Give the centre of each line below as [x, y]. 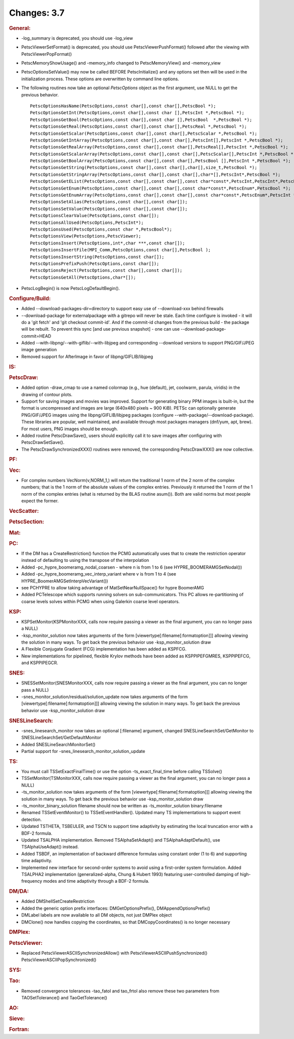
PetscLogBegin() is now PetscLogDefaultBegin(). [71, 289]
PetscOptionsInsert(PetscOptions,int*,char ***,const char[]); [108, 243]
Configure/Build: [30, 298]
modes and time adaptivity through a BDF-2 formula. [96, 881]
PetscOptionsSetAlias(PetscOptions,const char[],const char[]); [109, 202]
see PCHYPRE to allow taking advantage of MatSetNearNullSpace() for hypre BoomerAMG [113, 587]
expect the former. [40, 501]
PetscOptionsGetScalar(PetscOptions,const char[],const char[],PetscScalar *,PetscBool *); [144, 133]
